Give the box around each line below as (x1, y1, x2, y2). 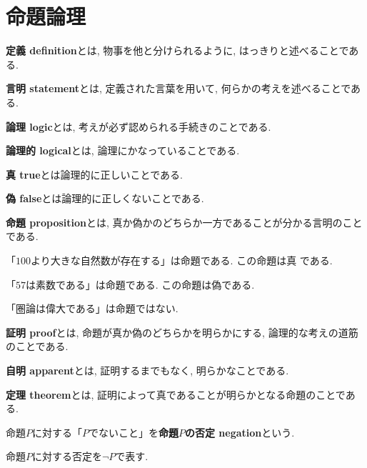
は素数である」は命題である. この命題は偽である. (26, 277, 255, 292)
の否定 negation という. (185, 424, 295, 439)
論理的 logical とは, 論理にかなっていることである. (6, 143, 240, 158)
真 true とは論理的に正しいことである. (6, 166, 183, 181)
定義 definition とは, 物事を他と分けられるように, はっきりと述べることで (6, 43, 349, 58)
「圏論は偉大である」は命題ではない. (6, 301, 179, 316)
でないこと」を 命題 (89, 424, 179, 439)
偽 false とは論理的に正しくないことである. (6, 191, 204, 206)
